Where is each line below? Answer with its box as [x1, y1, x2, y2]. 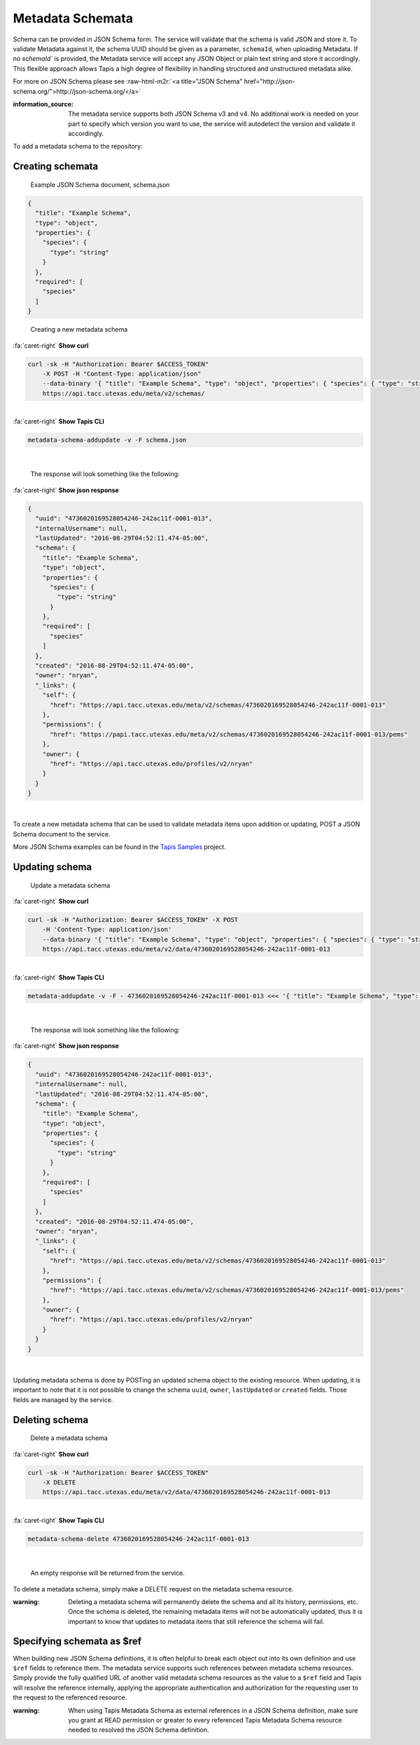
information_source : [13, 100, 73, 108]
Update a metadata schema [30, 881, 111, 890]
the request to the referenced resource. [13, 1693, 127, 1702]
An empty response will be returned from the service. [30, 1569, 185, 1577]
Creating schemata [13, 161, 99, 172]
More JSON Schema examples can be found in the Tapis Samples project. [13, 843, 227, 851]
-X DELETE [42, 1478, 76, 1486]
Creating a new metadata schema [30, 325, 128, 334]
